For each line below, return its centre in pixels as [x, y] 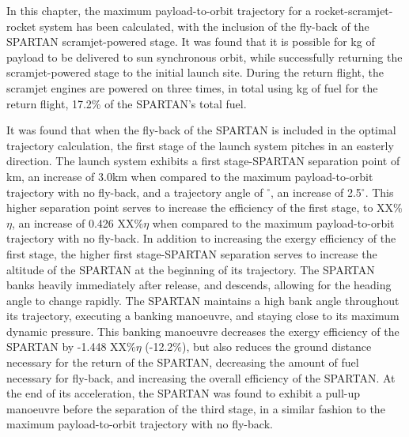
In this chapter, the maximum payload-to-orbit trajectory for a [159, 10]
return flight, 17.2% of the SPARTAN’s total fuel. [127, 103]
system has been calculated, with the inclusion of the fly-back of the [204, 26]
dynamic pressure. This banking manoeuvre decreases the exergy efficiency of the [203, 331]
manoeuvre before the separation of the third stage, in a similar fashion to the [196, 408]
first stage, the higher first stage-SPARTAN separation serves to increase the [192, 253]
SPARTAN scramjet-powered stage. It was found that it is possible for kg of [191, 41]
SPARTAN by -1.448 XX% [71, 347]
